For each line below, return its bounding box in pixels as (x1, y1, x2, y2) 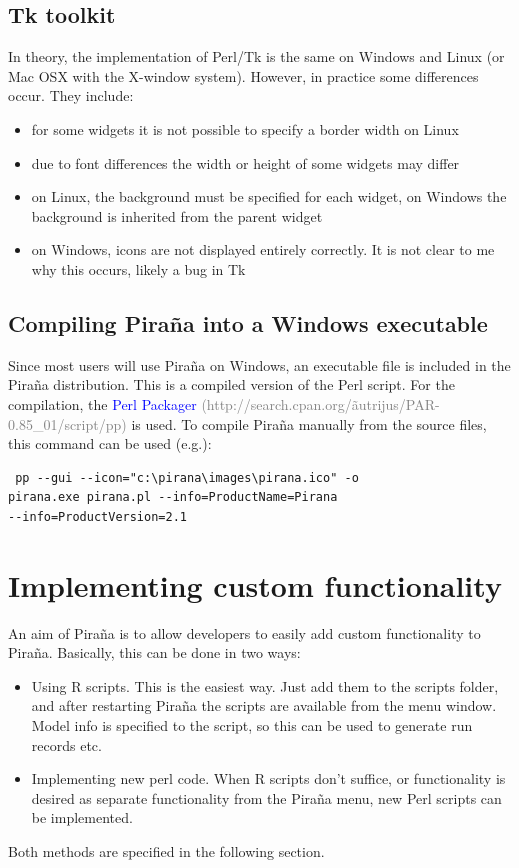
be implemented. (31, 807, 133, 828)
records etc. (31, 734, 102, 755)
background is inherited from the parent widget (31, 205, 323, 226)
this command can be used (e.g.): (8, 433, 212, 454)
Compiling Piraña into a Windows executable (8, 307, 488, 338)
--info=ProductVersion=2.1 (8, 509, 187, 524)
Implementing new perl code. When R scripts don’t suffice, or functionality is (31, 768, 506, 789)
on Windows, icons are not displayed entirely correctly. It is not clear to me (31, 239, 495, 260)
